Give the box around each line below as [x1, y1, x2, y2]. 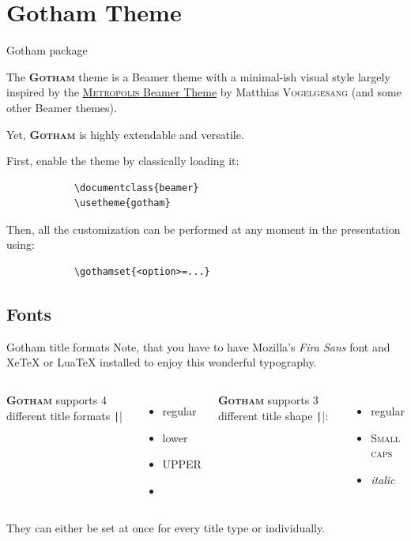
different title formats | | [6, 407, 123, 423]
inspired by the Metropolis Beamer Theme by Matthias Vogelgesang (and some [6, 84, 402, 100]
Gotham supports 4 [6, 392, 107, 408]
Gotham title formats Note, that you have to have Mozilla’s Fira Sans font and [6, 338, 390, 355]
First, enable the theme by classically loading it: [6, 152, 239, 169]
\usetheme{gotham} [74, 197, 171, 209]
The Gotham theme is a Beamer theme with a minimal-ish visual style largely [6, 68, 390, 85]
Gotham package [6, 42, 88, 58]
